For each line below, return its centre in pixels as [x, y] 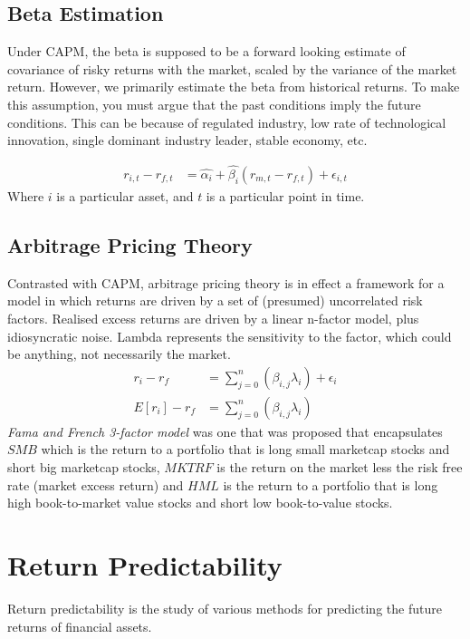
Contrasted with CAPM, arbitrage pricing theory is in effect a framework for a [226, 282]
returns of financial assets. [80, 626]
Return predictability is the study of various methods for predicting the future [225, 608]
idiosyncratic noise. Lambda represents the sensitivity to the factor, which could [230, 336]
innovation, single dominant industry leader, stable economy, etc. [187, 140]
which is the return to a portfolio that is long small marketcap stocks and [245, 449]
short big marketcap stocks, [84, 467]
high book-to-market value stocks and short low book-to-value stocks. [200, 503]
